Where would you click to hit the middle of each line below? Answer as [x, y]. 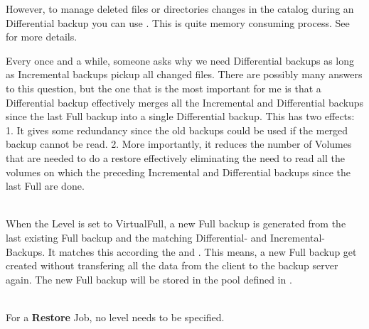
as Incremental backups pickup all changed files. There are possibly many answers [184, 74]
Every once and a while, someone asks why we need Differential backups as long [180, 60]
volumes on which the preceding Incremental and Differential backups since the [178, 172]
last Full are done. [45, 186]
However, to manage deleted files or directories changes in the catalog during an [180, 9]
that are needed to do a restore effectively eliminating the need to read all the [175, 157]
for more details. [42, 37]
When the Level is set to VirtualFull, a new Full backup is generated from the [176, 223]
